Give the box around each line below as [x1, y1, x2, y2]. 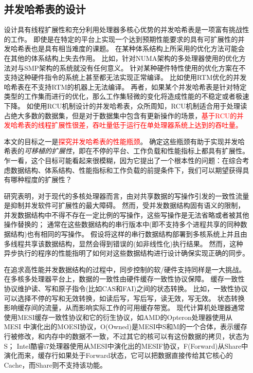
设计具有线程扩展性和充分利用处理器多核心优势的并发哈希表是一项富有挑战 [4, 24, 242, 35]
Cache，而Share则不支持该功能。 [4, 359, 107, 370]
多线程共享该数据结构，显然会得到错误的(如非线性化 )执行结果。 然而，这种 [4, 238, 243, 248]
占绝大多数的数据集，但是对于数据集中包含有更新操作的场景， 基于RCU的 [4, 110, 237, 120]
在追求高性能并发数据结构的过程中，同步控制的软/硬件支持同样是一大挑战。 [4, 264, 246, 274]
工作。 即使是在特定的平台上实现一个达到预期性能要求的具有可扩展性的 [10, 34, 238, 44]
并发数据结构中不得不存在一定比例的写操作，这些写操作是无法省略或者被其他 [4, 209, 249, 220]
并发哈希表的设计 [4, 1, 86, 17]
